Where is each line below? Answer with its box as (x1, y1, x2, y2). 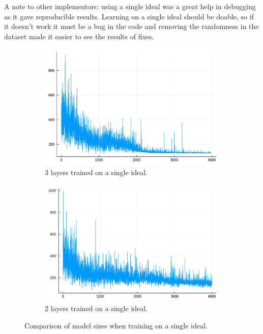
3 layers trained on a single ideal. (45, 167, 148, 178)
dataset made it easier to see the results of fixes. (4, 31, 154, 41)
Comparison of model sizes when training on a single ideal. (24, 320, 208, 330)
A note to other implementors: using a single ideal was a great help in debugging (4, 1, 256, 11)
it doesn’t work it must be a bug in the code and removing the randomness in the (4, 21, 259, 32)
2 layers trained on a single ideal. (45, 303, 148, 314)
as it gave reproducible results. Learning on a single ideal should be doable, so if (4, 11, 254, 21)
